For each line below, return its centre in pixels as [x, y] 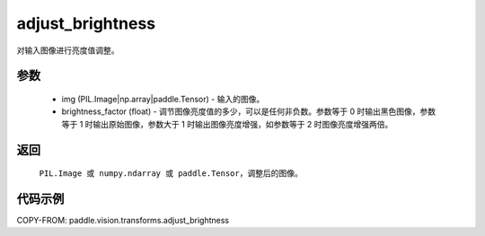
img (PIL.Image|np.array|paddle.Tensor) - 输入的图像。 [163, 99]
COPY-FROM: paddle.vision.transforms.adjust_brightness [123, 221]
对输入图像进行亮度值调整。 [68, 50]
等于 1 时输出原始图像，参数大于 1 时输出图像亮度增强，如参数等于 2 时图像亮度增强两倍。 [227, 124]
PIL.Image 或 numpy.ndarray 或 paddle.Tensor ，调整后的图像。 [171, 173]
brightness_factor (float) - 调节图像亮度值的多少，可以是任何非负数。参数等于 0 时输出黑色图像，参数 [249, 111]
